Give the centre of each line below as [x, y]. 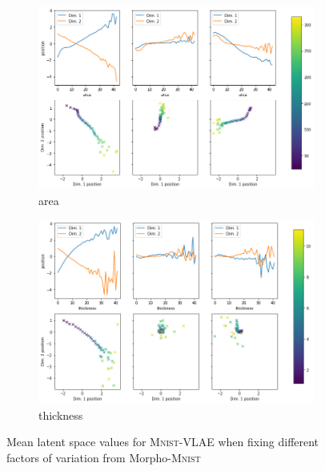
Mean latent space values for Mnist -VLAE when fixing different [163, 442]
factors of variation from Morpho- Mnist [104, 457]
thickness [61, 415]
